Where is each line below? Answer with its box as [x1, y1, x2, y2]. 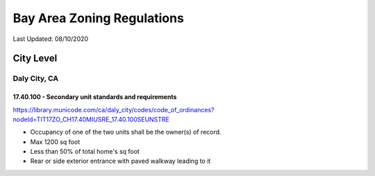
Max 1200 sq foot [30, 137, 80, 146]
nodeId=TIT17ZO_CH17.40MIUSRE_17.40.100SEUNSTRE [12, 115, 169, 123]
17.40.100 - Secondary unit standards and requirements [12, 93, 177, 101]
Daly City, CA [12, 73, 59, 83]
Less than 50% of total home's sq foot [30, 148, 140, 156]
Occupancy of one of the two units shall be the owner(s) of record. [30, 128, 222, 137]
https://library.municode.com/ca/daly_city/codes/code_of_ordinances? [12, 105, 215, 114]
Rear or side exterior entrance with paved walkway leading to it [30, 157, 211, 166]
